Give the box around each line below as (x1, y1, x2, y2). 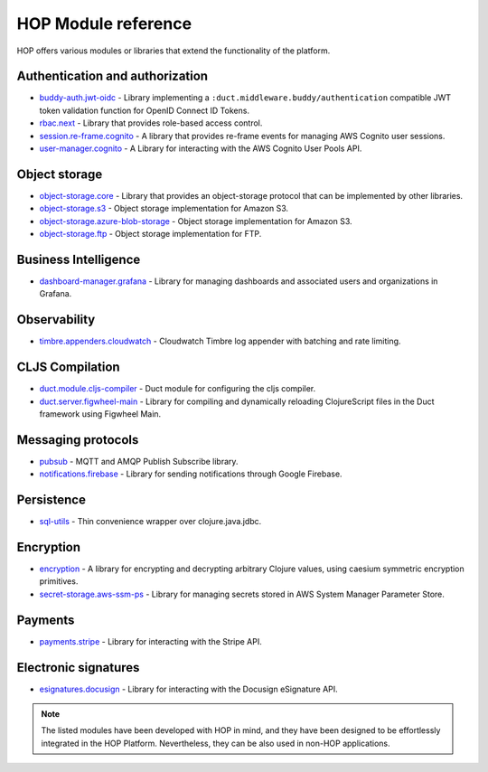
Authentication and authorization (16, 69, 208, 84)
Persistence (16, 493, 86, 508)
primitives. (39, 576, 79, 587)
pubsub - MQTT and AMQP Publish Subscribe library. (39, 456, 239, 466)
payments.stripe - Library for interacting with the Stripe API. (39, 635, 262, 646)
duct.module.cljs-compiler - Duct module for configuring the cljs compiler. (39, 383, 316, 394)
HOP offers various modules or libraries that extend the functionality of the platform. (16, 45, 331, 56)
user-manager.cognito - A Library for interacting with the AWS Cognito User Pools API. (39, 143, 362, 154)
